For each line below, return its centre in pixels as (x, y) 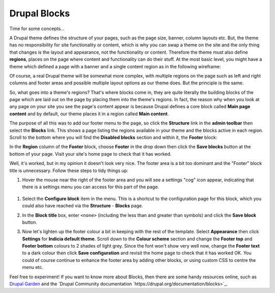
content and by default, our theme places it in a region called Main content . (89, 114)
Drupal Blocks (40, 13)
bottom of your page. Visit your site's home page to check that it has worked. (90, 154)
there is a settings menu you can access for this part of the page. (91, 187)
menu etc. (33, 267)
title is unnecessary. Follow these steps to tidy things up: (69, 170)
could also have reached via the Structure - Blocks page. (83, 206)
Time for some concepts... (37, 29)
